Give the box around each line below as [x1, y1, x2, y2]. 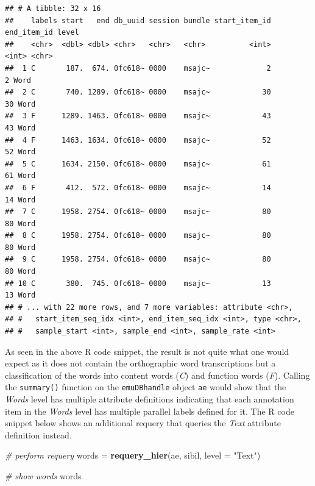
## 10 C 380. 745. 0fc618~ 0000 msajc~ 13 [5, 279, 271, 288]
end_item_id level [5, 28, 79, 37]
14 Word [5, 195, 36, 204]
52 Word [5, 148, 36, 157]
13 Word [5, 291, 36, 300]
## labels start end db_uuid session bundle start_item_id [5, 16, 271, 25]
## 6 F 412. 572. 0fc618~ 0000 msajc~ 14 [5, 183, 271, 192]
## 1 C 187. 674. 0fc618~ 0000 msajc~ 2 [5, 63, 271, 73]
